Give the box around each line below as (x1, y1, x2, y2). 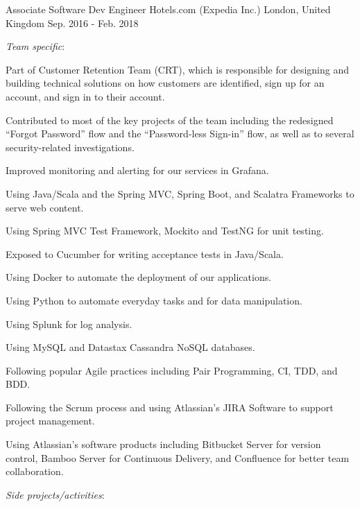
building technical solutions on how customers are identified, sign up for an (6, 76, 325, 90)
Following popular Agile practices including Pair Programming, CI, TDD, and (6, 363, 338, 377)
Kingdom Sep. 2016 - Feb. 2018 (6, 15, 139, 30)
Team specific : (6, 39, 65, 53)
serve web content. (6, 200, 84, 214)
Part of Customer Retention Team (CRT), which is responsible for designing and (6, 62, 350, 76)
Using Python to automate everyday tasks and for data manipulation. (6, 293, 302, 307)
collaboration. (6, 464, 64, 479)
